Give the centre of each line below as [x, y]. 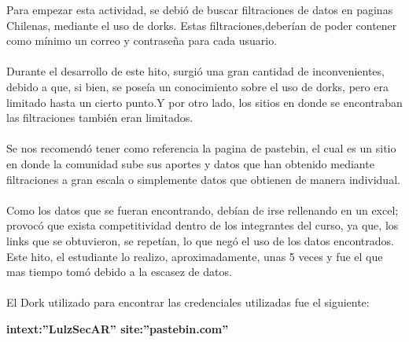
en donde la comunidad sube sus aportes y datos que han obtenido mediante [190, 163]
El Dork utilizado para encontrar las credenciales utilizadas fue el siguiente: [188, 302]
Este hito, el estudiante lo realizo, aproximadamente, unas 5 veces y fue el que [195, 256]
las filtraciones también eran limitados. [100, 118]
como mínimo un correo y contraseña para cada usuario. [142, 40]
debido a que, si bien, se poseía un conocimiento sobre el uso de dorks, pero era [197, 86]
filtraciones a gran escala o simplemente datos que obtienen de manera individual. [203, 179]
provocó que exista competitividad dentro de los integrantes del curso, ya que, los [203, 225]
